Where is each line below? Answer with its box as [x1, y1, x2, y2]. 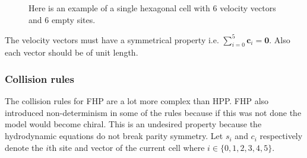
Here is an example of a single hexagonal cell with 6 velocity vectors [29, 2, 276, 14]
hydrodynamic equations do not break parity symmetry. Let [5, 130, 223, 142]
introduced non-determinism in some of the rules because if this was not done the [5, 106, 302, 118]
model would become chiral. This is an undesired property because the [5, 118, 262, 130]
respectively [259, 130, 303, 142]
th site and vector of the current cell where [49, 141, 205, 153]
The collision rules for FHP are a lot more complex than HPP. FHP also [5, 95, 269, 107]
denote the [5, 141, 43, 153]
